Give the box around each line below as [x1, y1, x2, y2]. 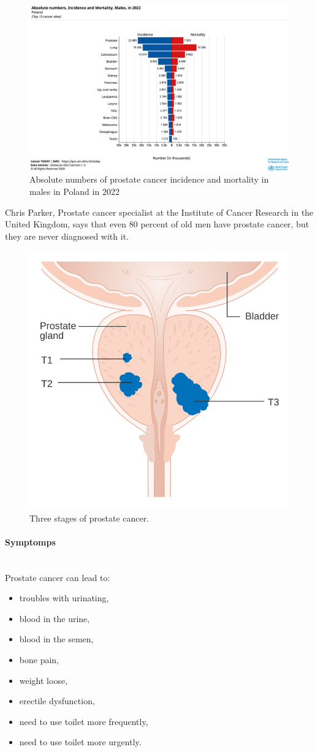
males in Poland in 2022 [29, 184, 119, 197]
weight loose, [19, 674, 68, 686]
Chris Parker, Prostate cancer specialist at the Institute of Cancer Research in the [5, 205, 314, 218]
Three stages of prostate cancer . [29, 511, 150, 524]
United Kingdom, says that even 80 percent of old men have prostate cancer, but [5, 218, 309, 230]
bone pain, [19, 653, 59, 666]
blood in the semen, [19, 632, 94, 645]
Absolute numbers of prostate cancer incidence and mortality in [29, 173, 269, 186]
